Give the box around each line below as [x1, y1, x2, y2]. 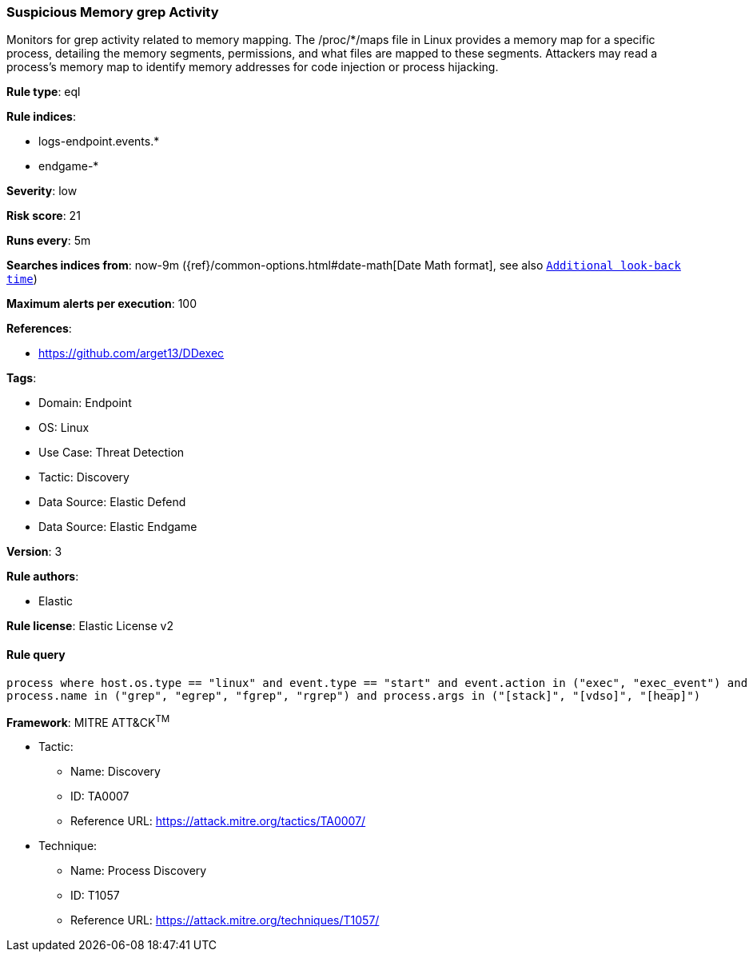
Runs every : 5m [6, 234, 91, 248]
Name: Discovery [70, 764, 161, 779]
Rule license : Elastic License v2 [6, 619, 173, 633]
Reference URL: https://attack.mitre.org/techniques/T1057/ [70, 913, 380, 928]
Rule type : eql [6, 85, 81, 99]
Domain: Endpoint [38, 396, 132, 410]
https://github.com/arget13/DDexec [38, 346, 225, 361]
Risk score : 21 [6, 209, 81, 223]
